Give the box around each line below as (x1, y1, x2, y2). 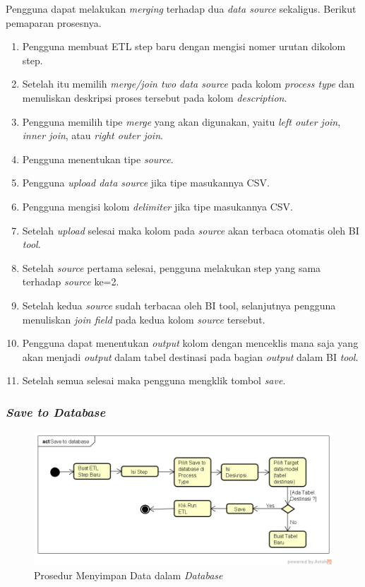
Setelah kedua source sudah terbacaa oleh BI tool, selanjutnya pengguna (22, 297, 336, 312)
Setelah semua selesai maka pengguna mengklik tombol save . (22, 373, 286, 388)
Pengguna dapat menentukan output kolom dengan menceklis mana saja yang (22, 336, 359, 350)
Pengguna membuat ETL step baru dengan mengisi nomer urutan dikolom (22, 39, 346, 54)
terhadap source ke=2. (22, 274, 119, 289)
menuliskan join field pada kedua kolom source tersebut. (22, 312, 265, 326)
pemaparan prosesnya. (6, 15, 102, 30)
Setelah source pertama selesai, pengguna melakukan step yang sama (22, 260, 321, 275)
